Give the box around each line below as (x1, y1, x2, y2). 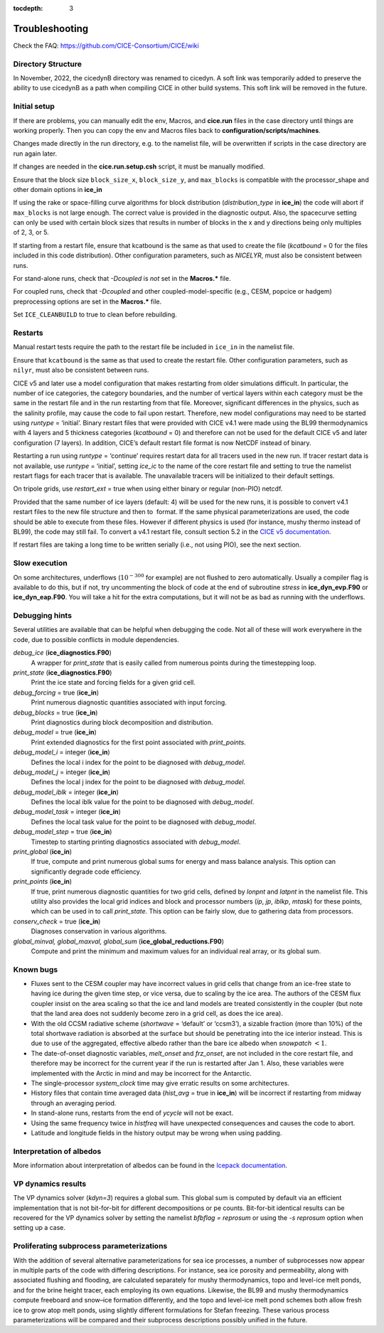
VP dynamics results (13, 1179, 87, 1189)
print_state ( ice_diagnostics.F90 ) (13, 668, 112, 677)
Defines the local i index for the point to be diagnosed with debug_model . (31, 758, 246, 766)
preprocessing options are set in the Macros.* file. (13, 297, 162, 306)
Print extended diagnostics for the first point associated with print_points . (31, 738, 247, 746)
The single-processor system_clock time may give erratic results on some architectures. (31, 1079, 289, 1087)
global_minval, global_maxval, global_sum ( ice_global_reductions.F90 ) (13, 937, 224, 946)
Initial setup (13, 102, 55, 112)
